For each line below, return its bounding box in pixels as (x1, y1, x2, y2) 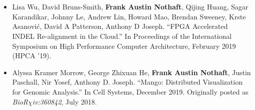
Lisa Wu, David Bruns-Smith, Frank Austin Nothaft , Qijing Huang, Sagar (12, 1, 249, 12)
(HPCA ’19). (12, 50, 51, 61)
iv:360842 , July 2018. (32, 96, 97, 107)
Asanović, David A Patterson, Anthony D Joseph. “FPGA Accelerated (12, 21, 228, 31)
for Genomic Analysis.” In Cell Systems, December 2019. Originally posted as (12, 86, 249, 97)
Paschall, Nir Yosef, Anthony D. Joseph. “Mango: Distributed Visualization (12, 77, 243, 87)
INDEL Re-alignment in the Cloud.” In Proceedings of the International (12, 30, 232, 41)
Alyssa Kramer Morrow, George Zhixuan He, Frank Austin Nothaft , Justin (12, 67, 251, 77)
